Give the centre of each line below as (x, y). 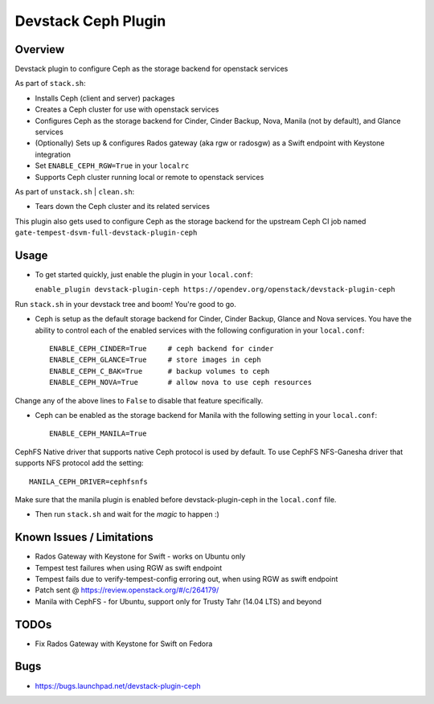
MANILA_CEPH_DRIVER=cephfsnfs (89, 481)
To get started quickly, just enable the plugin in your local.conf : (144, 275)
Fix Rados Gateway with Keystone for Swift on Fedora (124, 644)
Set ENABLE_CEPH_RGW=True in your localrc (112, 166)
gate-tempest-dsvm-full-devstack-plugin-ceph (106, 233)
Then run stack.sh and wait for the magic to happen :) (127, 514)
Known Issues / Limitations (84, 537)
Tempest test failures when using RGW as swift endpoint (129, 567)
